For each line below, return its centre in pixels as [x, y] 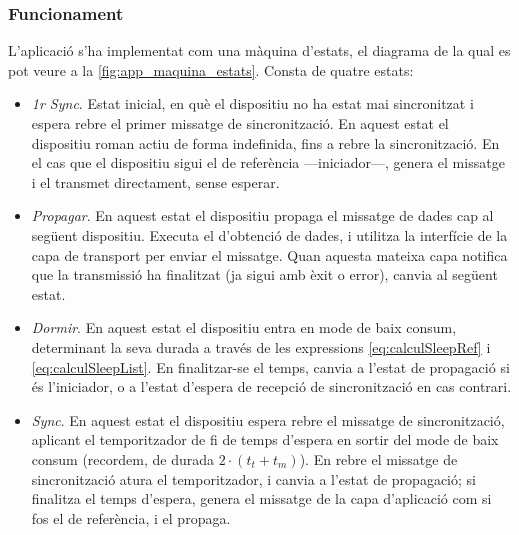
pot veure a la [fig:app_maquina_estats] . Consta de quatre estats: [211, 69]
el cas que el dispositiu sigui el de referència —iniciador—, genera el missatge [268, 162]
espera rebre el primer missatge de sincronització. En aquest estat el [240, 123]
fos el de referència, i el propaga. [131, 517]
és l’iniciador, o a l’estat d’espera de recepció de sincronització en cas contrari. [271, 386]
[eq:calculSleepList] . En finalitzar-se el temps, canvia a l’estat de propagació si [270, 366]
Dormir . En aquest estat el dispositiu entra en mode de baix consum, [244, 327]
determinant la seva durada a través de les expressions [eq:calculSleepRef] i [261, 346]
